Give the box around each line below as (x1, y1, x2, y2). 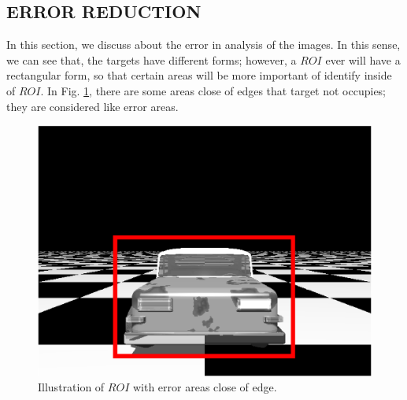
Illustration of (38, 379, 105, 395)
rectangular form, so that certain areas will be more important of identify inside (6, 67, 392, 83)
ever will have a (325, 51, 401, 68)
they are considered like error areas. (6, 98, 179, 114)
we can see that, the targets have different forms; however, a (6, 51, 297, 68)
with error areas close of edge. (132, 379, 277, 395)
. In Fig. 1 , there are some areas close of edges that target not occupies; (40, 82, 387, 98)
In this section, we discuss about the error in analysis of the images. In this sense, (6, 36, 401, 53)
